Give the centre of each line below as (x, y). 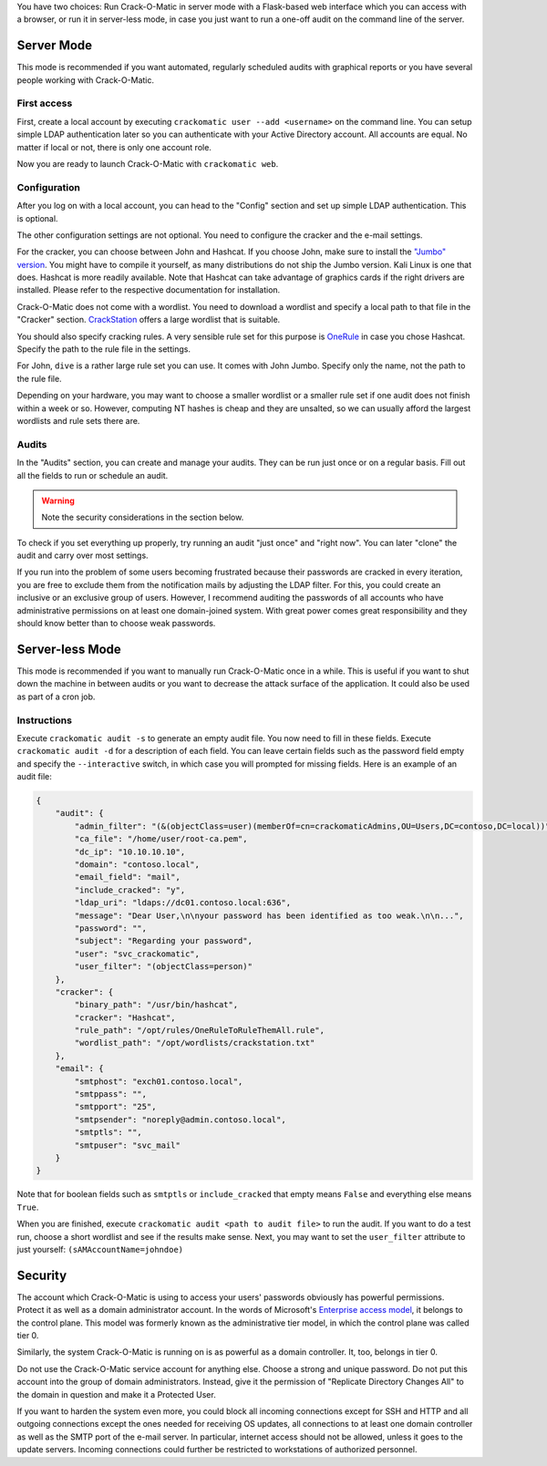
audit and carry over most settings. (83, 555)
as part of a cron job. (56, 697)
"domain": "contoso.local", (137, 864)
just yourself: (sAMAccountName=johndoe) (100, 1249)
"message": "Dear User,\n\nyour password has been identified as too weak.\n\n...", (269, 915)
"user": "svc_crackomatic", (137, 954)
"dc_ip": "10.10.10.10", (130, 852)
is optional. (37, 218)
